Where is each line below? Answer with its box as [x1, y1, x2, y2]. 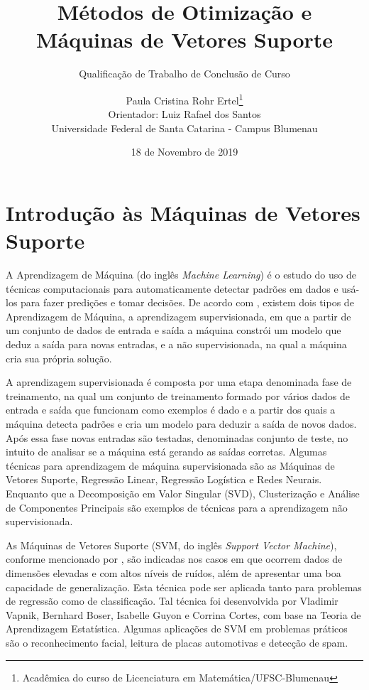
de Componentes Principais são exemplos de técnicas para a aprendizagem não [6, 500, 348, 514]
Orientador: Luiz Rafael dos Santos [108, 107, 261, 122]
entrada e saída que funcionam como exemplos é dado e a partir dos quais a [6, 402, 336, 417]
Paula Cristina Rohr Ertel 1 [126, 90, 243, 107]
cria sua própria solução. [6, 350, 112, 365]
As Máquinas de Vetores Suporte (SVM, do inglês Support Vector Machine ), [6, 537, 337, 552]
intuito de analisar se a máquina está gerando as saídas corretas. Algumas [6, 444, 327, 459]
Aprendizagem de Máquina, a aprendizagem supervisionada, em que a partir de [6, 308, 351, 323]
